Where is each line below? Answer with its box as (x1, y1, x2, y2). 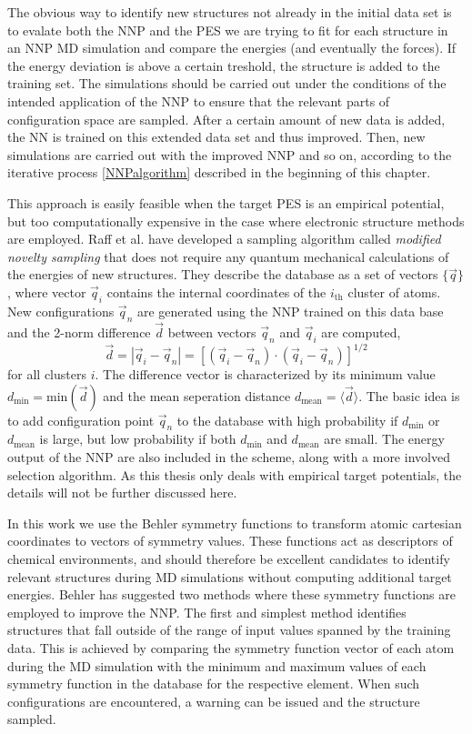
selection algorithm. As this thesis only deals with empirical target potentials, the (7, 465, 462, 484)
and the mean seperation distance (103, 386, 291, 405)
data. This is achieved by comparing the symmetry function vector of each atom (7, 638, 455, 657)
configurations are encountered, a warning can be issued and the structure (7, 691, 420, 710)
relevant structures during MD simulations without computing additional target (7, 567, 452, 586)
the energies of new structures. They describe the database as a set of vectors (7, 265, 438, 284)
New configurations (7, 301, 115, 320)
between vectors (167, 322, 256, 341)
